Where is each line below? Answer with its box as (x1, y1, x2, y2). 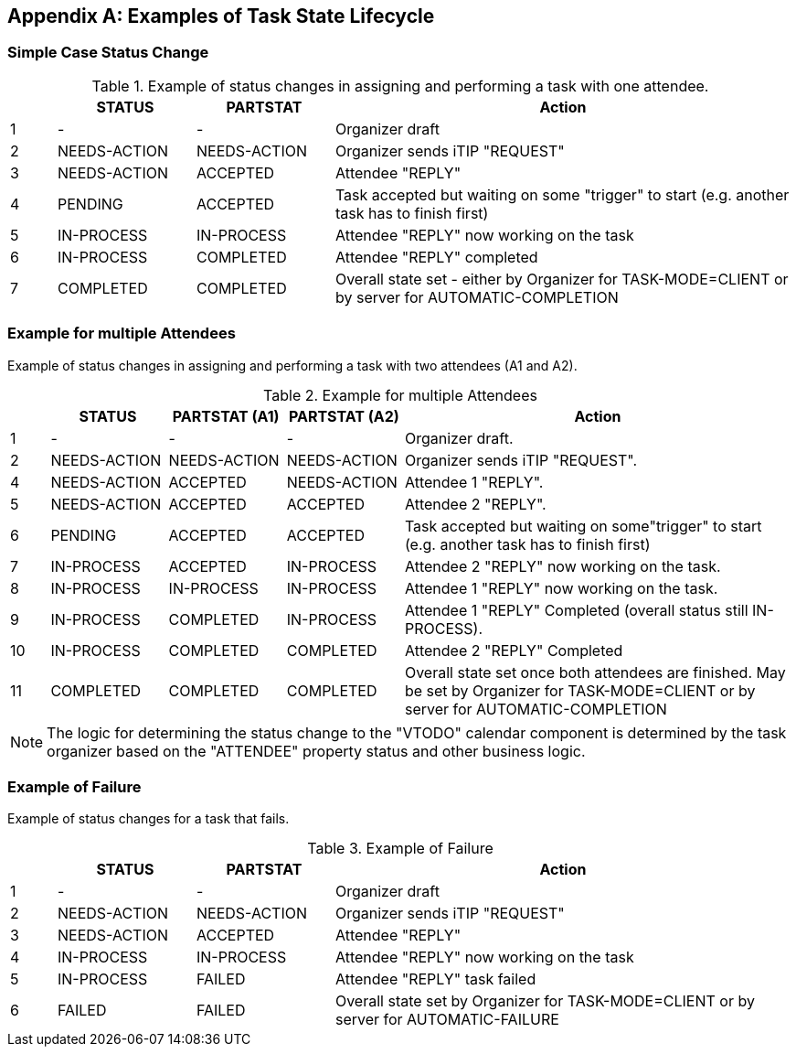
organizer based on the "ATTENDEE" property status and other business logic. (47, 741, 586, 760)
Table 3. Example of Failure (307, 839, 494, 858)
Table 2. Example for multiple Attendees (263, 385, 537, 404)
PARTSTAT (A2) (288, 406, 399, 425)
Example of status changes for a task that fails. (7, 811, 290, 827)
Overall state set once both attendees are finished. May (404, 662, 786, 682)
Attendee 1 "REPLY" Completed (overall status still (404, 600, 748, 619)
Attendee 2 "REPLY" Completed (404, 640, 623, 660)
